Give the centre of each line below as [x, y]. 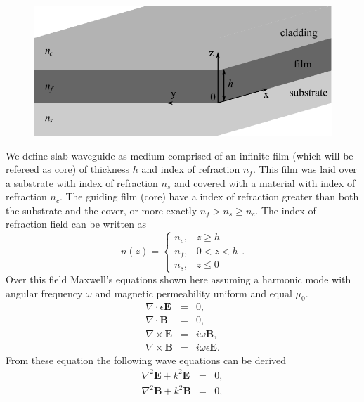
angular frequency [44, 293]
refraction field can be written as [76, 224]
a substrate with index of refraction [82, 182]
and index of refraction [191, 169]
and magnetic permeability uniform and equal [194, 293]
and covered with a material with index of [265, 182]
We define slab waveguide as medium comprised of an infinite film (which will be [180, 155]
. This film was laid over [305, 169]
